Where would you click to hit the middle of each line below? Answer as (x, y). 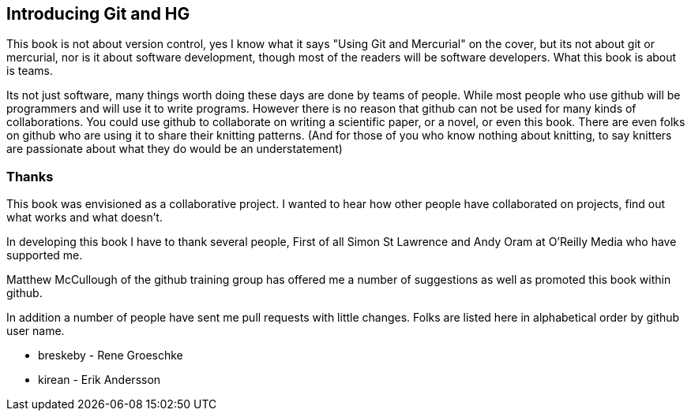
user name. (36, 331)
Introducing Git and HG (98, 14)
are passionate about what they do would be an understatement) (175, 149)
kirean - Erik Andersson (100, 380)
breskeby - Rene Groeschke (111, 356)
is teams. (30, 71)
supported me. (45, 255)
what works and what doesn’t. (84, 218)
